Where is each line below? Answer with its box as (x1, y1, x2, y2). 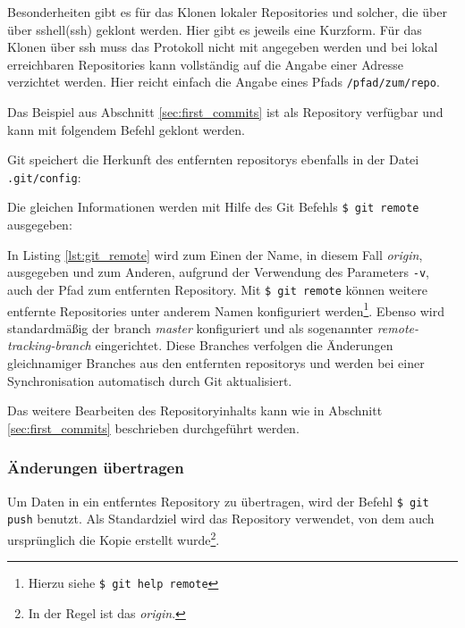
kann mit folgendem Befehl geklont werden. (7, 120, 245, 138)
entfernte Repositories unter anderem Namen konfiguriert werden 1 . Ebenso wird (7, 298, 445, 320)
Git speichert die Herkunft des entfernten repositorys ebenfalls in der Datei (7, 150, 419, 169)
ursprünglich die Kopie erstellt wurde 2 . (7, 527, 220, 548)
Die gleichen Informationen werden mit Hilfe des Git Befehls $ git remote (7, 197, 419, 216)
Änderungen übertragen (7, 456, 184, 479)
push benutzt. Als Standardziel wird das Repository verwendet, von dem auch (7, 509, 435, 528)
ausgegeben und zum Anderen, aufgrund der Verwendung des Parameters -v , (7, 263, 429, 281)
